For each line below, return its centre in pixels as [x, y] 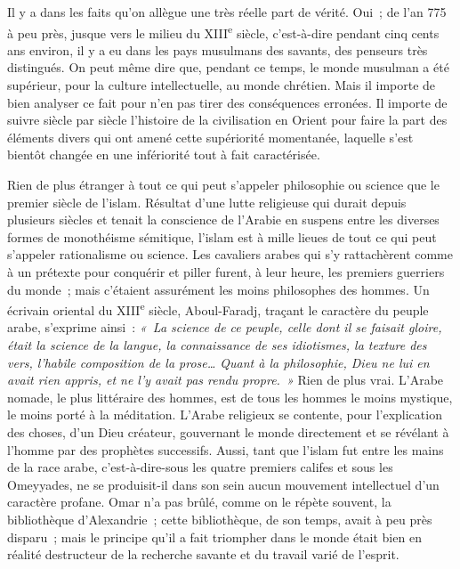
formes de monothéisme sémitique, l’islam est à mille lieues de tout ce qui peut [222, 236]
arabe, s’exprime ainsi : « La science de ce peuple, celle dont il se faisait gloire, [225, 327]
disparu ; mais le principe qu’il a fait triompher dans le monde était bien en [214, 536]
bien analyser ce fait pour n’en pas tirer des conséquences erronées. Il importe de [227, 102]
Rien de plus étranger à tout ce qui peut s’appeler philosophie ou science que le [223, 184]
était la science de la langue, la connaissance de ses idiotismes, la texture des [217, 345]
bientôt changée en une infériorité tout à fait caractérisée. [164, 154]
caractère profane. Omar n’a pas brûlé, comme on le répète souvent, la [199, 502]
